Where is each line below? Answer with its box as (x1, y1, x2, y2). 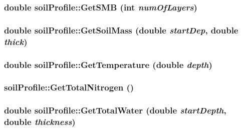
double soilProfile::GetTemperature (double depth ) (4, 58, 212, 70)
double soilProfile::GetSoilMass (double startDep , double (4, 23, 238, 36)
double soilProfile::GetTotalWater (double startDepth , (4, 104, 226, 116)
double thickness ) (4, 115, 76, 128)
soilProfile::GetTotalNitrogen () (4, 81, 134, 93)
